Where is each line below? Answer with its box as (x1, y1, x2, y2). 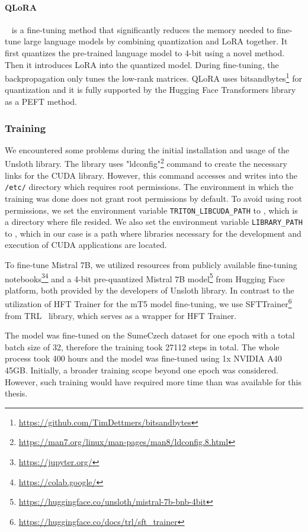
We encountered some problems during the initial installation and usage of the (5, 143, 290, 156)
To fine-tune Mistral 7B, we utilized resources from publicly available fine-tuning (5, 259, 297, 271)
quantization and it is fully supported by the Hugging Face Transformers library (5, 83, 296, 96)
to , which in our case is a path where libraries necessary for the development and (5, 227, 301, 239)
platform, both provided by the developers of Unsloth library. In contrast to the (5, 283, 294, 296)
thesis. (5, 387, 28, 399)
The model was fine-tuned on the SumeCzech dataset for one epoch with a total (5, 329, 295, 341)
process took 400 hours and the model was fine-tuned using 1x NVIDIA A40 (5, 352, 282, 365)
